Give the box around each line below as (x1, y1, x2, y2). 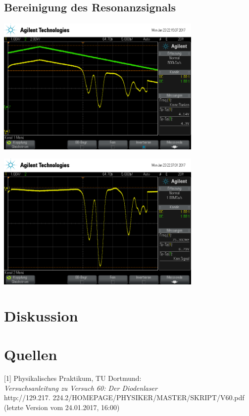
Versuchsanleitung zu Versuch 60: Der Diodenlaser (4, 382, 157, 393)
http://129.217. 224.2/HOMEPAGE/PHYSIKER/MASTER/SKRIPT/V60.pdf (4, 392, 245, 403)
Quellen (4, 344, 57, 365)
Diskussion (4, 305, 78, 325)
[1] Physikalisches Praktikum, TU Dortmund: (4, 373, 142, 383)
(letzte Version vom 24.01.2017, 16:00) (4, 402, 120, 412)
